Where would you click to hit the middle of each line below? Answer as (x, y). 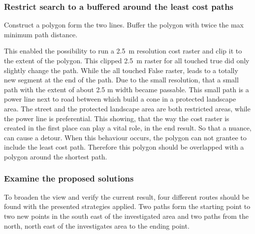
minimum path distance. (41, 34)
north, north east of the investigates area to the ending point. (97, 225)
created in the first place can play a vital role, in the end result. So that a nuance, (128, 128)
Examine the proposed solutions (69, 178)
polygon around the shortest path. (56, 156)
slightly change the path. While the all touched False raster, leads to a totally (121, 70)
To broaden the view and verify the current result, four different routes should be (127, 196)
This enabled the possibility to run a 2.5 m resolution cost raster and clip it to (123, 51)
